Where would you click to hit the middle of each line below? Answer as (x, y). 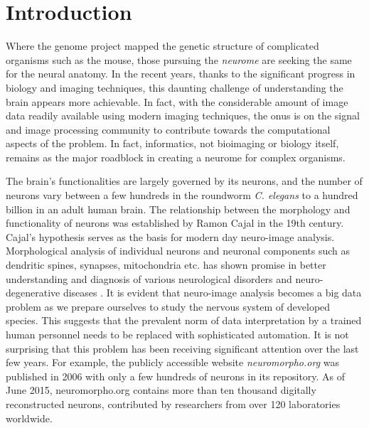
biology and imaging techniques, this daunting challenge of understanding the (175, 87)
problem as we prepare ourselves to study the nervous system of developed (168, 306)
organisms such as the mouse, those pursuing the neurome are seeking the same (179, 59)
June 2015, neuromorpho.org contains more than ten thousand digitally (161, 390)
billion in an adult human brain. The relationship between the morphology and (178, 209)
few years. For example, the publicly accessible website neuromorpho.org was (173, 362)
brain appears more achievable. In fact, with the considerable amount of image (177, 101)
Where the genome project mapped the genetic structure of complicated (162, 46)
